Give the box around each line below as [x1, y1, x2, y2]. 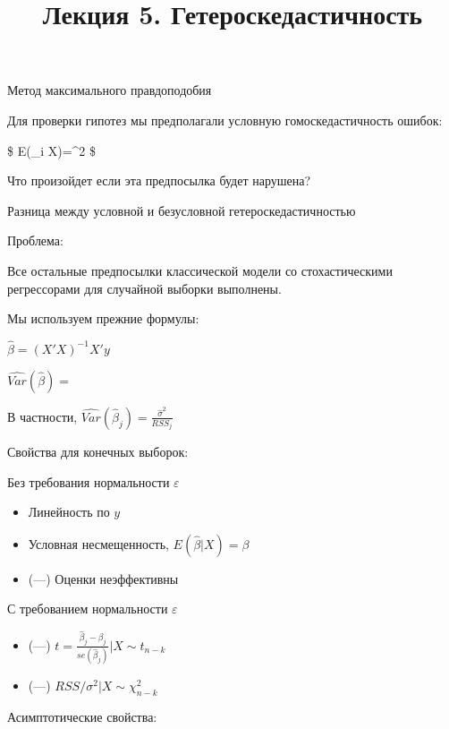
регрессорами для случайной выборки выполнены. [7, 279, 282, 297]
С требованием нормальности [7, 599, 168, 618]
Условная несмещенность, [28, 534, 169, 553]
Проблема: [7, 231, 64, 250]
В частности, [7, 407, 78, 425]
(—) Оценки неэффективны [28, 569, 179, 587]
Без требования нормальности [7, 472, 170, 491]
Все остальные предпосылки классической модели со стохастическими [7, 261, 393, 279]
